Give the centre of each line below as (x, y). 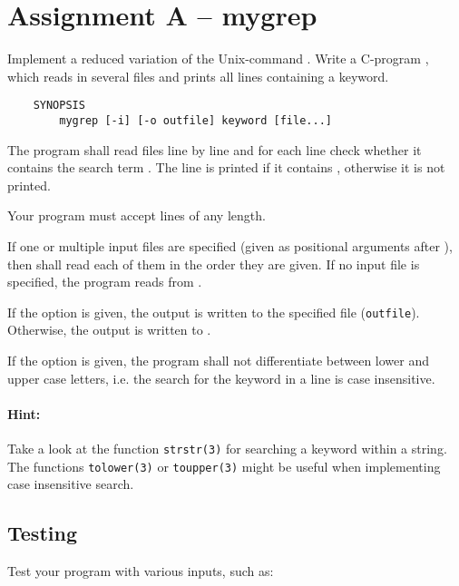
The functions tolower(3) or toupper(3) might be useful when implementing (224, 466)
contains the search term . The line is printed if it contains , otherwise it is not (226, 167)
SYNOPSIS (59, 106)
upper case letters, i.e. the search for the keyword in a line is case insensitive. (221, 378)
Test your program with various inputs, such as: (141, 571)
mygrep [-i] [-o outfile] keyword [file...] (195, 120)
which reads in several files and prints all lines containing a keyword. (198, 76)
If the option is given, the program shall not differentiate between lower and (219, 361)
